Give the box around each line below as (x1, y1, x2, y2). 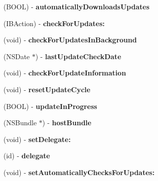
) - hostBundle (42, 117, 91, 128)
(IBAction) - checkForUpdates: (3, 18, 105, 28)
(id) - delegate (3, 150, 50, 161)
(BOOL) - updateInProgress (3, 101, 97, 111)
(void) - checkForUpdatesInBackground (3, 35, 137, 45)
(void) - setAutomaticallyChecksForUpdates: (3, 167, 155, 177)
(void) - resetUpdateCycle (3, 84, 90, 94)
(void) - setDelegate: (3, 134, 71, 144)
